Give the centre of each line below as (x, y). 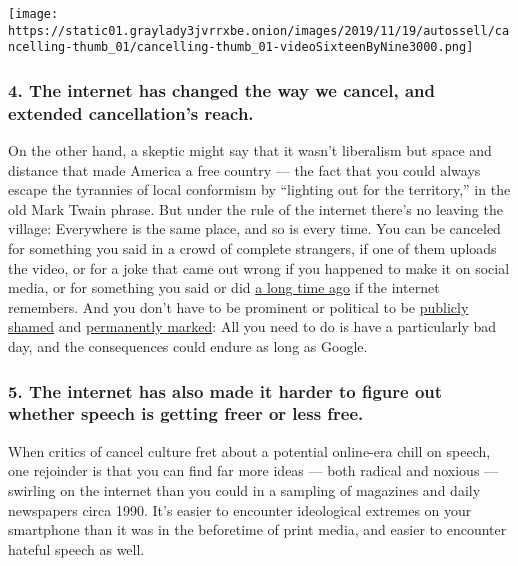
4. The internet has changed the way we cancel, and (221, 89)
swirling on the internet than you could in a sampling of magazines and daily (244, 489)
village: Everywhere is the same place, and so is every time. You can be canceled (254, 228)
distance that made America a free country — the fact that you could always (244, 169)
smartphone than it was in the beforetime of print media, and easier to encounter (257, 529)
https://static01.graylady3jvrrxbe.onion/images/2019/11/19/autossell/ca (259, 30)
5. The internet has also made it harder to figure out (225, 390)
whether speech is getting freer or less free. (186, 413)
